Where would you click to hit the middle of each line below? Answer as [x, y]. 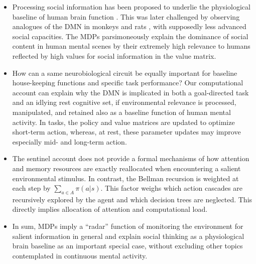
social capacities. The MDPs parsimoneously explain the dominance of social [130, 36]
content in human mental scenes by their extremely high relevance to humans [131, 46]
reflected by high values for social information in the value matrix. [114, 55]
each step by [31, 188]
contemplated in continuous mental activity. [80, 255]
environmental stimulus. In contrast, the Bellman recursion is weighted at [125, 178]
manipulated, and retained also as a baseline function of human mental [121, 112]
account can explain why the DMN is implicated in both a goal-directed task [131, 92]
